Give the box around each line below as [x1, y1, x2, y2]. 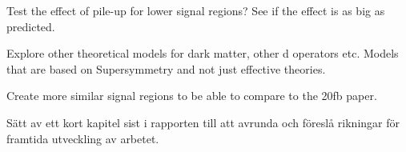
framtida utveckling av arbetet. [6, 130, 159, 146]
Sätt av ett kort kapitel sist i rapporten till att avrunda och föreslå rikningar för [6, 114, 400, 130]
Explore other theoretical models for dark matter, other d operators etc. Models [6, 45, 399, 62]
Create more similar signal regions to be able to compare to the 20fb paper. [6, 87, 377, 104]
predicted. [6, 18, 55, 34]
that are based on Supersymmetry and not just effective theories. [6, 60, 326, 77]
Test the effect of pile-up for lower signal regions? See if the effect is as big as [6, 2, 385, 18]
